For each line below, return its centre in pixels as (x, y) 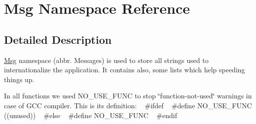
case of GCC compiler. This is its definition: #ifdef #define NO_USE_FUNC (128, 105)
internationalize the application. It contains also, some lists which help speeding (125, 70)
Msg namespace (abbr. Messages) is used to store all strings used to (106, 60)
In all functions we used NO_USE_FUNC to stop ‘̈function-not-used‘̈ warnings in (128, 96)
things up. (19, 79)
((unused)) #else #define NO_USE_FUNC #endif (91, 115)
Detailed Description (58, 39)
